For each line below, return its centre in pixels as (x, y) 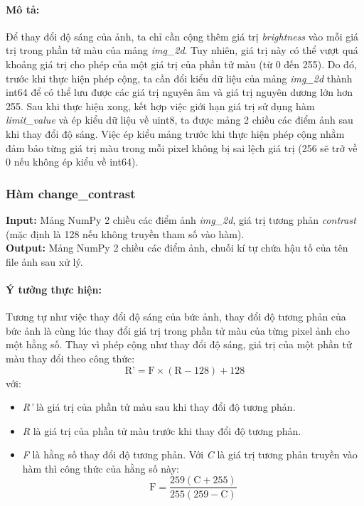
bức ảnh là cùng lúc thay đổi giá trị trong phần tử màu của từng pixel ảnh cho (178, 330)
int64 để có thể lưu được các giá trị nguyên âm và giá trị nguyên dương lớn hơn (180, 92)
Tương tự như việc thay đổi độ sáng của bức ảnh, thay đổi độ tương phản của (176, 317)
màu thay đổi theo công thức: (70, 358)
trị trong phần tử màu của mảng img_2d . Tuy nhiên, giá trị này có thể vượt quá (182, 50)
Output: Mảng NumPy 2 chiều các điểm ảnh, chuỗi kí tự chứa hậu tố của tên (177, 248)
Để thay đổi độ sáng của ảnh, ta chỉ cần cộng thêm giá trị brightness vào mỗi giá (182, 36)
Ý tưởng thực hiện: (54, 289)
